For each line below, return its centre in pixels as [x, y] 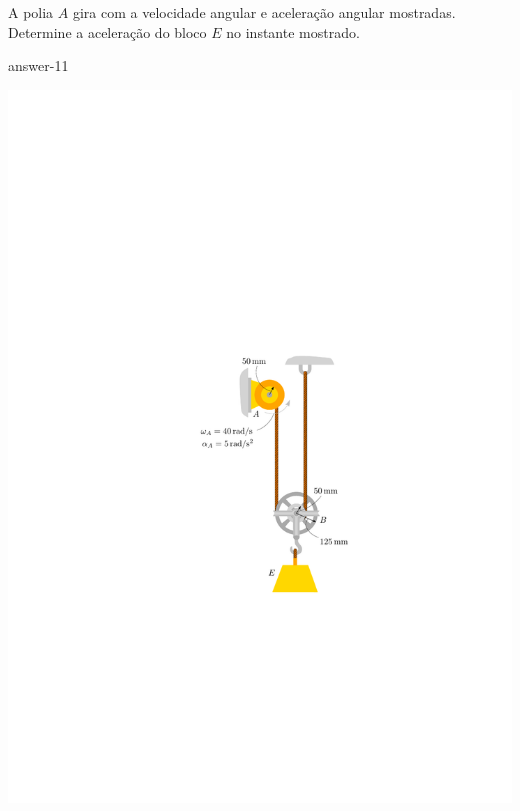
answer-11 [38, 65]
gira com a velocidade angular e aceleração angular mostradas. [264, 12]
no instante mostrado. [293, 31]
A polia [31, 12]
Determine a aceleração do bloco [107, 31]
